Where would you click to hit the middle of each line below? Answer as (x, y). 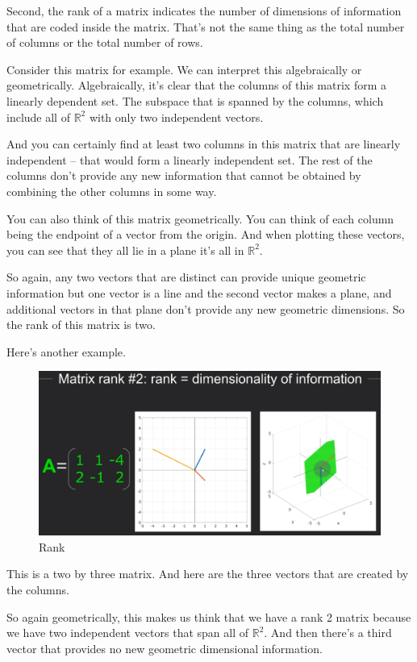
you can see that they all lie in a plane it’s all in (125, 250)
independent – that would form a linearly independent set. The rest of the (190, 159)
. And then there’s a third (328, 633)
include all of (38, 117)
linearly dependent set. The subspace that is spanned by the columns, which (195, 100)
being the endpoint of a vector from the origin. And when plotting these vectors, (206, 234)
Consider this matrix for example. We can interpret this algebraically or (184, 69)
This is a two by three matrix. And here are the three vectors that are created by (208, 574)
